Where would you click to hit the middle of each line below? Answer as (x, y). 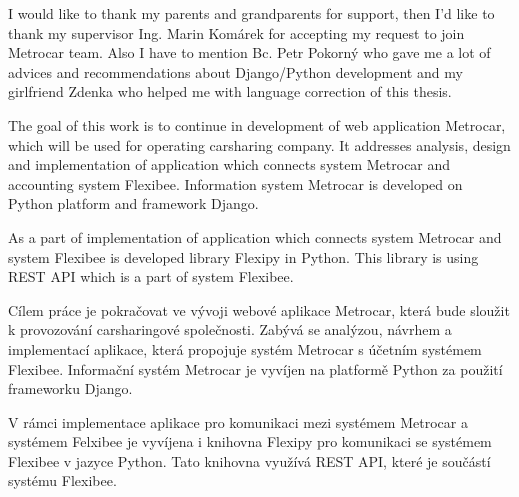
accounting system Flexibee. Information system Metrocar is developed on (235, 183)
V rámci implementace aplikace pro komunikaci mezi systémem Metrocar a (238, 421)
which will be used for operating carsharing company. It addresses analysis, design (259, 144)
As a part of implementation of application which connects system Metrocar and (255, 236)
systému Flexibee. (62, 480)
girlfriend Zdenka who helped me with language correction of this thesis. (230, 91)
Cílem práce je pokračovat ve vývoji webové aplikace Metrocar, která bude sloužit (259, 309)
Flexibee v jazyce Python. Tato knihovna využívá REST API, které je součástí (249, 460)
